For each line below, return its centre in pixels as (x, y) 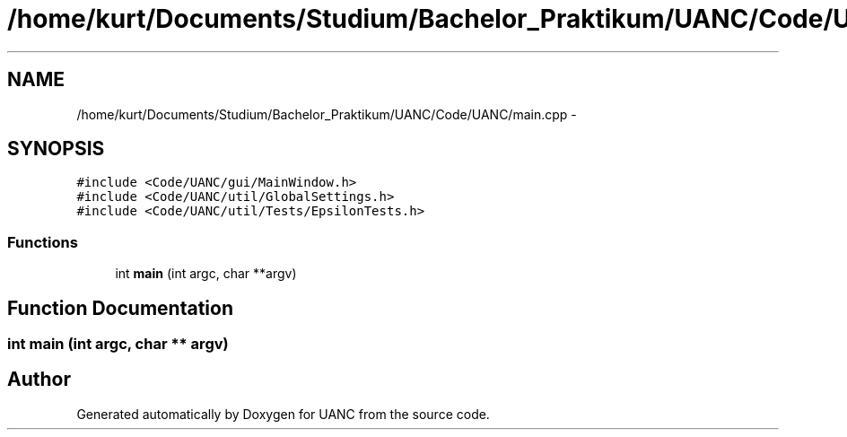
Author (39, 380)
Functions (43, 242)
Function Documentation (120, 308)
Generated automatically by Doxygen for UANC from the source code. (283, 414)
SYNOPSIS (56, 149)
